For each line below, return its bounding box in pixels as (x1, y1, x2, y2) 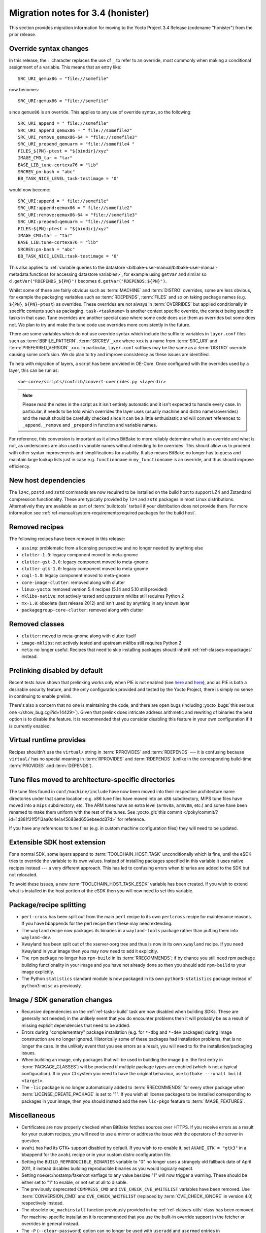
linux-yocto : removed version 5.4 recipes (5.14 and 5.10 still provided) (21, 586, 168, 592)
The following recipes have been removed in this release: (9, 536, 125, 542)
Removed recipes (9, 523, 64, 531)
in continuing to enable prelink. (9, 693, 72, 699)
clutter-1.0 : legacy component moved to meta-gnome (21, 552, 138, 558)
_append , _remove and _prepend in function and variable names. (22, 422, 157, 428)
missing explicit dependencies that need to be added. (21, 1022, 131, 1028)
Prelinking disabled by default (9, 666, 103, 675)
